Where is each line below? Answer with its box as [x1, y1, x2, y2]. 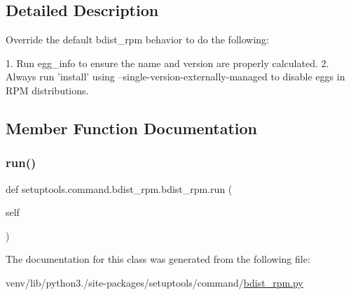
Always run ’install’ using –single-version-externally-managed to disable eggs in [6, 69, 345, 84]
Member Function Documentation [6, 117, 258, 138]
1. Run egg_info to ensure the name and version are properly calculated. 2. [6, 55, 329, 70]
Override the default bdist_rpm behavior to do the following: [6, 32, 269, 47]
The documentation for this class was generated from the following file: [6, 252, 310, 266]
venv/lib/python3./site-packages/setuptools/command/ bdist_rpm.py [6, 275, 303, 289]
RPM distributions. [6, 82, 89, 97]
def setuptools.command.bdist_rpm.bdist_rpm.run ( [6, 181, 233, 196]
